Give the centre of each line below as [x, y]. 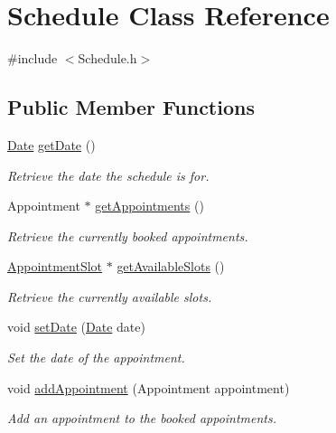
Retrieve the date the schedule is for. [108, 175]
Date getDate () [51, 144]
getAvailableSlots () [171, 266]
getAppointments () [149, 206]
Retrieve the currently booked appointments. [128, 235]
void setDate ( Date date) [76, 327]
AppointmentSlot [55, 266]
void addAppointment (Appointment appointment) [149, 387]
